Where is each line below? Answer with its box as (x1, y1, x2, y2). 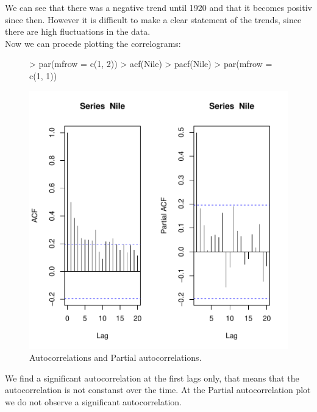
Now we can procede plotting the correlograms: (5, 37, 181, 49)
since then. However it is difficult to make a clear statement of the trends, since (5, 13, 302, 26)
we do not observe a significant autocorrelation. (5, 395, 182, 408)
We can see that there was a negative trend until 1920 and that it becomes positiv (5, 1, 312, 13)
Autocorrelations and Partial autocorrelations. (29, 351, 202, 364)
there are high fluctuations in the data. (5, 25, 151, 38)
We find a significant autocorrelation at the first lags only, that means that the (5, 371, 299, 384)
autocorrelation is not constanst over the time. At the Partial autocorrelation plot (5, 383, 311, 396)
